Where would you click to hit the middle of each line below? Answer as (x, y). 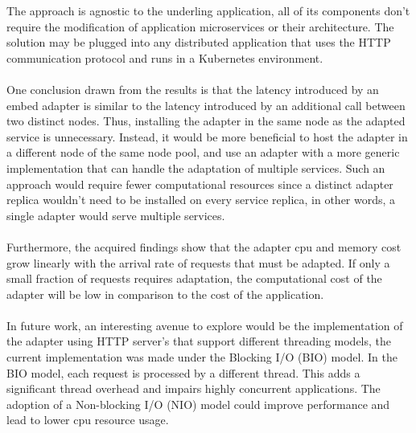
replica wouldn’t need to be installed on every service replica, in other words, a (201, 200)
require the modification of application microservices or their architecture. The (200, 26)
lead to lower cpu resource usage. (88, 420)
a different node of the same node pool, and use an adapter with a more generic (203, 152)
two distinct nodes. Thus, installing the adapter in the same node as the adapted (206, 121)
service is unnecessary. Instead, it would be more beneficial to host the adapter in (207, 136)
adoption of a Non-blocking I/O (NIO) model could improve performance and (198, 404)
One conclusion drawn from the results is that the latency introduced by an (193, 89)
